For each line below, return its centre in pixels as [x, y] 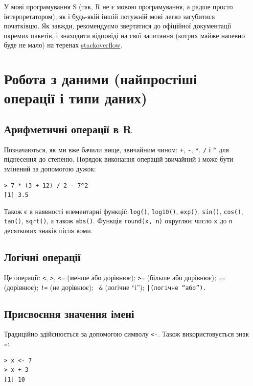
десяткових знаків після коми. [48, 230]
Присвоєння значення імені [69, 313]
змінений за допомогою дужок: [50, 168]
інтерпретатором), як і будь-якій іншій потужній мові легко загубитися [110, 16]
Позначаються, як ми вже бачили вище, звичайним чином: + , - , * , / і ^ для [116, 149]
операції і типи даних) [76, 98]
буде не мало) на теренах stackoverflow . [63, 45]
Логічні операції [42, 257]
